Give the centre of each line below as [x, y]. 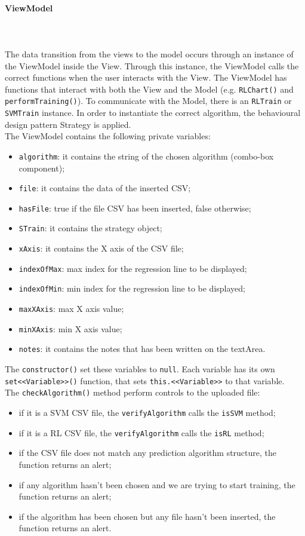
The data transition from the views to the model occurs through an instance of [149, 53]
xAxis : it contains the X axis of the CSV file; [101, 248]
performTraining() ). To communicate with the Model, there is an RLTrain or [148, 101]
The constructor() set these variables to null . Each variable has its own [140, 369]
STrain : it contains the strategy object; [90, 228]
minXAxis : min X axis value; [70, 328]
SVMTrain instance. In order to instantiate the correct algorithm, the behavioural [153, 113]
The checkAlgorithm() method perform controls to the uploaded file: [133, 392]
